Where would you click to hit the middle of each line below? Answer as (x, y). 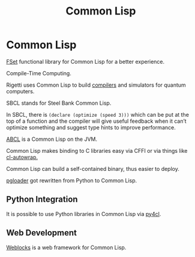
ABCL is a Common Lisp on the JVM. (52, 139)
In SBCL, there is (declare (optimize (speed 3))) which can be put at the (97, 114)
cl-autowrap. (22, 157)
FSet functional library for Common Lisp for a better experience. (85, 61)
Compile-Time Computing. (39, 73)
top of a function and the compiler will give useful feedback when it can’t (97, 121)
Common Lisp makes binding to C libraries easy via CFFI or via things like (97, 150)
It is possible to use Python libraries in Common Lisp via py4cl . (84, 214)
